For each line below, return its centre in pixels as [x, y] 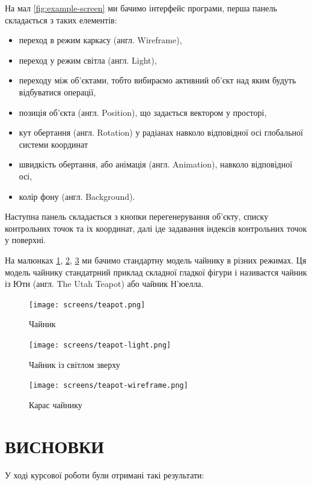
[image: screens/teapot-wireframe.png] [109, 386]
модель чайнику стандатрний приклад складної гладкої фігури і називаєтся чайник [156, 272]
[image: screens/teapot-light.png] [100, 345]
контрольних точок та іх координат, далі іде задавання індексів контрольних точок [156, 228]
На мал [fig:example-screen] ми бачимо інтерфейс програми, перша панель [141, 8]
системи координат [54, 144]
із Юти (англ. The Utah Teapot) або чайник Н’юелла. [104, 284]
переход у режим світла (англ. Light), [88, 60]
